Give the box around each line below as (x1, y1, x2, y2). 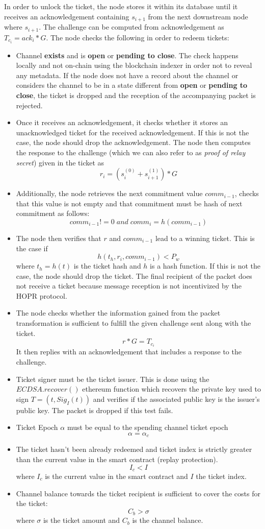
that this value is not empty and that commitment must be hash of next (16, 198, 243, 208)
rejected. (16, 100, 43, 110)
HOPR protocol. (16, 290, 67, 301)
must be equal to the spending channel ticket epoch (67, 422, 228, 432)
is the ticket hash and (73, 260, 141, 271)
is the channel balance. (132, 515, 203, 525)
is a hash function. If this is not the (150, 260, 261, 271)
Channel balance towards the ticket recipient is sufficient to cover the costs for (16, 488, 260, 498)
